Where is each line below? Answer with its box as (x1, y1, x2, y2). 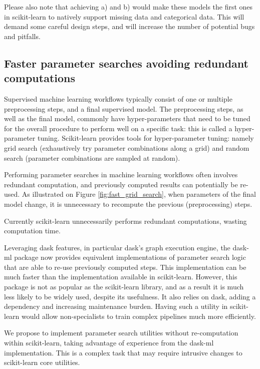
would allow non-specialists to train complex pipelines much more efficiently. (22, 310, 256, 321)
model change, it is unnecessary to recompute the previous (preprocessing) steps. (4, 198, 252, 209)
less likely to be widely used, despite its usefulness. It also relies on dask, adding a (4, 291, 256, 301)
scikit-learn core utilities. (4, 357, 80, 367)
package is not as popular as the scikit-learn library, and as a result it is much (4, 281, 244, 292)
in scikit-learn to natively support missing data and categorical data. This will (4, 11, 244, 22)
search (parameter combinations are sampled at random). (4, 152, 180, 163)
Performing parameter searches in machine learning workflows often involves (4, 169, 238, 180)
